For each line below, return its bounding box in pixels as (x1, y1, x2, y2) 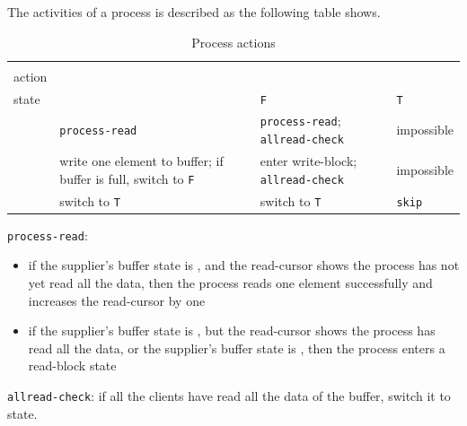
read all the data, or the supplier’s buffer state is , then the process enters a (28, 338, 445, 357)
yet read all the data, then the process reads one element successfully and (28, 273, 433, 291)
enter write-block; (260, 152, 357, 170)
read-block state (28, 356, 117, 375)
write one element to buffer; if (59, 152, 224, 170)
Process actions (191, 32, 276, 51)
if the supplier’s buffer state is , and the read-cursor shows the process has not (28, 256, 460, 274)
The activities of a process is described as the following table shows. (7, 3, 381, 21)
